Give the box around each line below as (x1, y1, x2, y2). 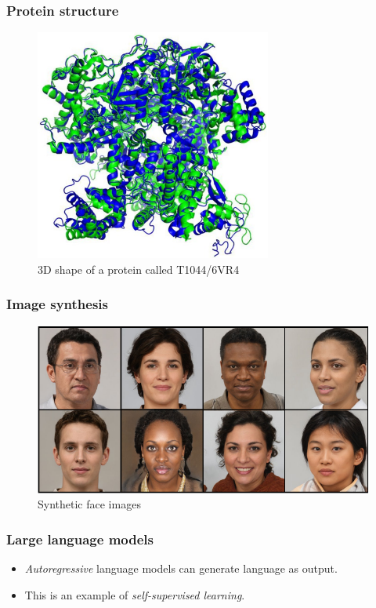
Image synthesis (6, 294, 108, 314)
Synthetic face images (38, 496, 141, 512)
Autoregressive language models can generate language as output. (24, 559, 338, 576)
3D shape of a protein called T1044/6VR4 (38, 260, 240, 277)
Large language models (6, 529, 154, 548)
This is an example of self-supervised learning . (24, 586, 245, 603)
